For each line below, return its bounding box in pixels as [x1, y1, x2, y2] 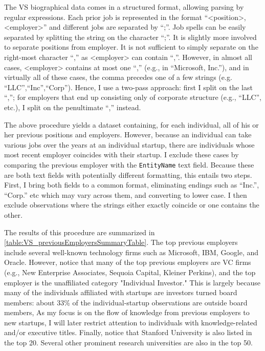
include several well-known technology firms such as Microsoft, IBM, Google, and [4, 246, 258, 257]
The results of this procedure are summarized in [4, 226, 155, 237]
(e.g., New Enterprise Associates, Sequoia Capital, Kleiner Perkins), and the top [4, 266, 256, 277]
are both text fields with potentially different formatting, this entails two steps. [4, 169, 252, 180]
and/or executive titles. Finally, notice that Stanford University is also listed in [4, 327, 252, 338]
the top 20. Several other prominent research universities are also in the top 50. [4, 337, 253, 348]
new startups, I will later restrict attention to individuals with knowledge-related [4, 317, 257, 327]
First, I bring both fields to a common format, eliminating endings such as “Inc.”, [4, 179, 259, 190]
